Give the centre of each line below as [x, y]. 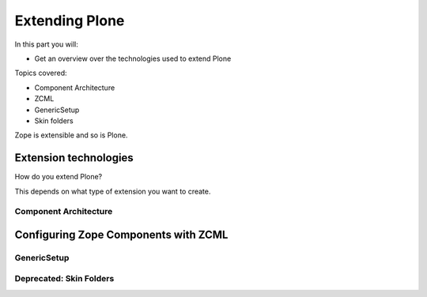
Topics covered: [41, 73]
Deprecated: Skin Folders [64, 279]
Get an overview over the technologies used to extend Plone [133, 58]
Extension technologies [74, 158]
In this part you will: [46, 44]
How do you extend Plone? [59, 177]
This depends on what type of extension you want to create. [113, 191]
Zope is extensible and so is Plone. [71, 135]
